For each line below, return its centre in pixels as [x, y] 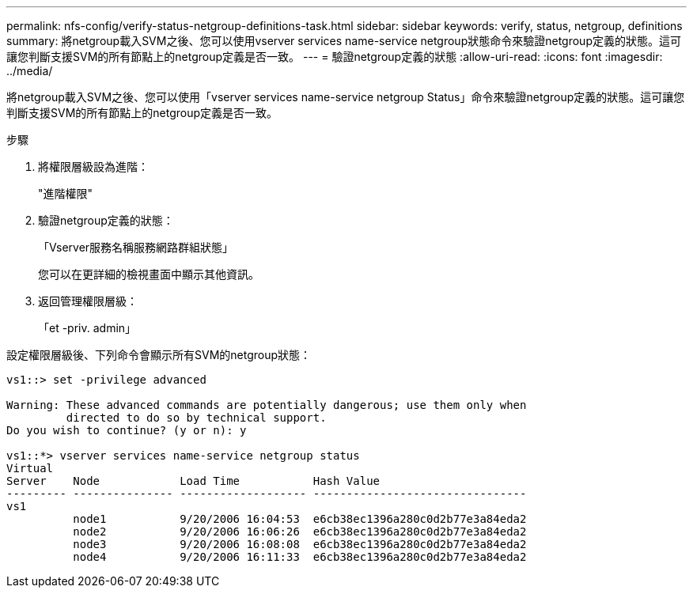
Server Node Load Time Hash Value [193, 481]
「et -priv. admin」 [87, 328]
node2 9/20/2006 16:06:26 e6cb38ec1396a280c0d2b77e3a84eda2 [300, 532]
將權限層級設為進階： [93, 166]
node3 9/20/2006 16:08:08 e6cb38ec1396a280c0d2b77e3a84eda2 [300, 544]
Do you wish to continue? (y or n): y [127, 430]
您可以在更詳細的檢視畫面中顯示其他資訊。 [149, 274]
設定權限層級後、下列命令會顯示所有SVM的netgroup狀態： [159, 355]
